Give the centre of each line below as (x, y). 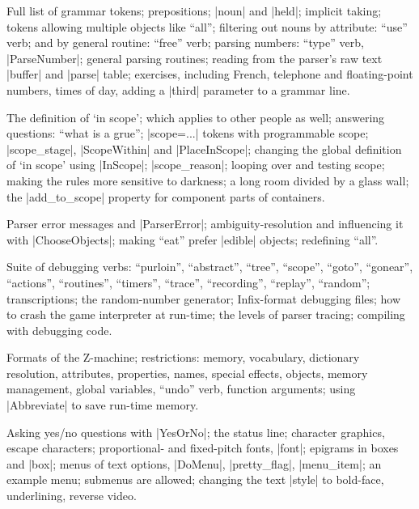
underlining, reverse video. (72, 496)
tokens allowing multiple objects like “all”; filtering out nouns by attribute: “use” (207, 26)
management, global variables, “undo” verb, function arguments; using (181, 389)
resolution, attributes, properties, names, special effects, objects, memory (187, 373)
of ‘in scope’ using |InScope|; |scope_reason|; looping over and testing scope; (196, 165)
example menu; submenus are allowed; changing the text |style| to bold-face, (195, 479)
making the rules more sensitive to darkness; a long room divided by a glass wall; (208, 180)
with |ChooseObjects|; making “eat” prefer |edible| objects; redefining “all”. (193, 239)
